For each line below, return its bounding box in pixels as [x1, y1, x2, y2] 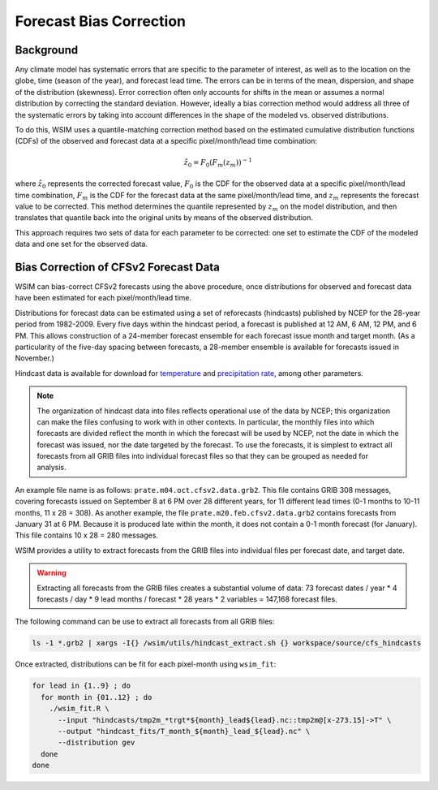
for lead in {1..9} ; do [32, 681, 131, 690]
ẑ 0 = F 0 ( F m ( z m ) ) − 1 [183, 156, 253, 169]
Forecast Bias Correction [15, 12, 187, 30]
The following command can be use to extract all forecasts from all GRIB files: [15, 617, 275, 627]
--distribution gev [58, 738, 135, 747]
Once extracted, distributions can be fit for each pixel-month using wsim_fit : [15, 659, 277, 669]
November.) [15, 353, 54, 363]
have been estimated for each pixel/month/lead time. [15, 293, 192, 303]
